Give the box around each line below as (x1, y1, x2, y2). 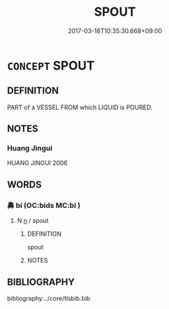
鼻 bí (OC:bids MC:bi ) (7, 200, 81, 210)
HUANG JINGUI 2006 (7, 159, 68, 167)
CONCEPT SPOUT (7, 57, 95, 73)
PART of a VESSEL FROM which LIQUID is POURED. (7, 103, 153, 111)
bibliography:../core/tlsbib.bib (7, 294, 91, 302)
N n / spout (16, 217, 49, 225)
